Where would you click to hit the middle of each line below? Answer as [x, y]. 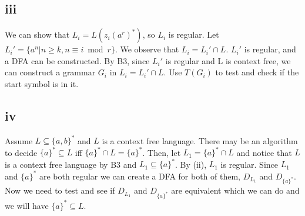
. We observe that [147, 49]
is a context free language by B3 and [71, 164]
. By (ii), [191, 164]
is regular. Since [249, 164]
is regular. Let [194, 34]
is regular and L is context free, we [228, 60]
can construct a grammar [50, 72]
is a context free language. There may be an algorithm [200, 140]
